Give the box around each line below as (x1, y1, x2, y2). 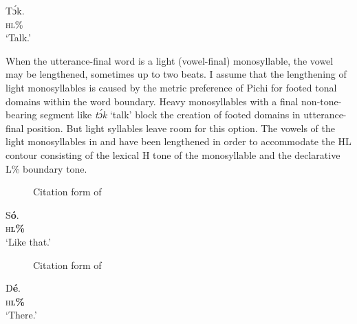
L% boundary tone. (6, 161, 87, 175)
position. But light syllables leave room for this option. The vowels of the (27, 120, 335, 135)
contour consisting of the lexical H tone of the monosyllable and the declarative (6, 147, 340, 162)
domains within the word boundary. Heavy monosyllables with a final (6, 94, 299, 108)
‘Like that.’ (6, 234, 51, 248)
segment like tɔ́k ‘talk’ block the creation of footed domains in (40, 107, 301, 122)
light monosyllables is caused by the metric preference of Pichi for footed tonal (6, 80, 337, 94)
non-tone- (301, 94, 342, 108)
